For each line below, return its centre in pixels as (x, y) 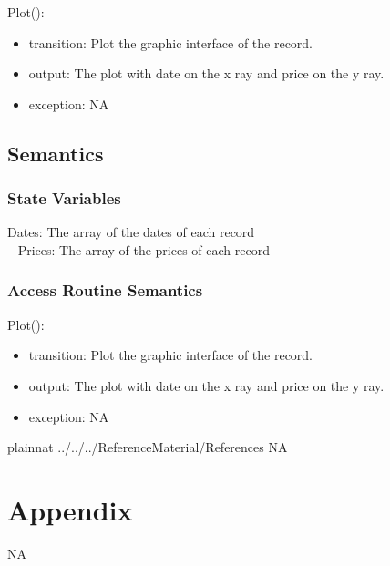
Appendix (70, 509)
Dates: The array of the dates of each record (131, 232)
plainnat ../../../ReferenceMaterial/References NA (148, 447)
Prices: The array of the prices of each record (144, 249)
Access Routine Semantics (105, 290)
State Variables (64, 198)
